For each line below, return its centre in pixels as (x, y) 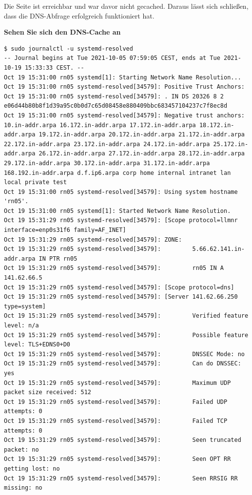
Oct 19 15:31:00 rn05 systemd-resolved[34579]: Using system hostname (121, 192)
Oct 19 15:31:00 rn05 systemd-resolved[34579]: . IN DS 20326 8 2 (114, 96)
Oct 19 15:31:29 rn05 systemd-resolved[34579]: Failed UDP (116, 402)
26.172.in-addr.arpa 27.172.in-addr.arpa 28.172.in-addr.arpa (142, 154)
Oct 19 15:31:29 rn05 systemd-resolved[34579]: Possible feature (126, 335)
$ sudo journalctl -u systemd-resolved (68, 48)
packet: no (21, 449)
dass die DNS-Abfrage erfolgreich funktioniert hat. (79, 15)
